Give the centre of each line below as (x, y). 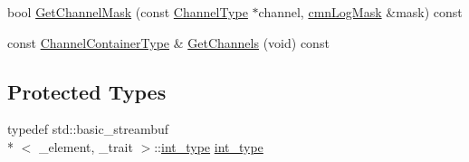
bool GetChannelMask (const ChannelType (128, 12)
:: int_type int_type (209, 146)
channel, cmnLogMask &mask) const (360, 12)
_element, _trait (86, 146)
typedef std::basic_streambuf (88, 129)
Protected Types (87, 91)
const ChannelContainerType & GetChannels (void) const (168, 42)
